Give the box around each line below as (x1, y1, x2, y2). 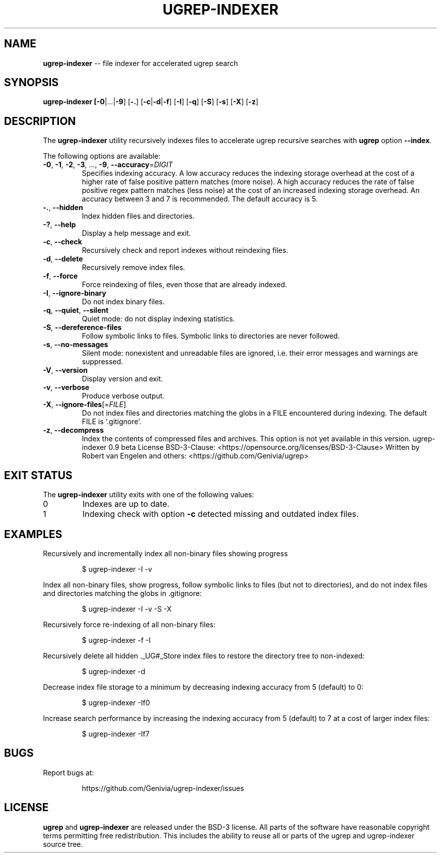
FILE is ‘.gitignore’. (82, 417, 141, 426)
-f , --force (43, 272, 78, 281)
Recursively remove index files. (82, 263, 185, 272)
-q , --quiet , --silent (43, 306, 109, 315)
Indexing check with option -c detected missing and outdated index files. (82, 509, 359, 519)
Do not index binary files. (82, 297, 165, 306)
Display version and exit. (82, 374, 163, 383)
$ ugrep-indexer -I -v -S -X (82, 604, 172, 613)
